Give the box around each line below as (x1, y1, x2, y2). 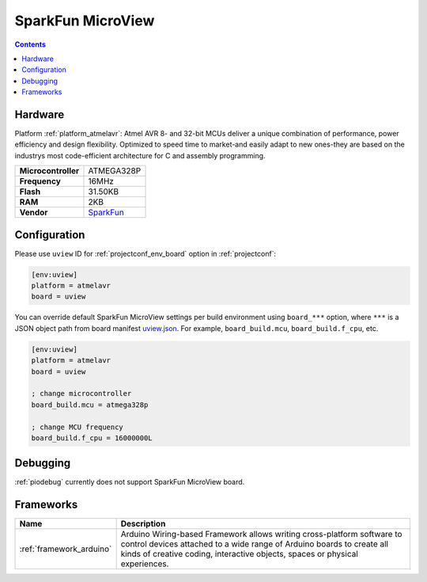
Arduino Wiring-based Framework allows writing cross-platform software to (120, 529, 402, 540)
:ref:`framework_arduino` (19, 543, 112, 554)
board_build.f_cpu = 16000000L (31, 433, 153, 443)
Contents (14, 40, 47, 49)
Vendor (19, 207, 48, 218)
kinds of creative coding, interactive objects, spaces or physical (120, 549, 359, 560)
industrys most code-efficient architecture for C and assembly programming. (14, 150, 266, 160)
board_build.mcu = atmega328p (31, 400, 149, 409)
